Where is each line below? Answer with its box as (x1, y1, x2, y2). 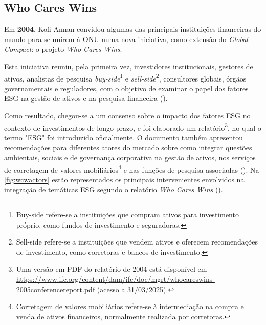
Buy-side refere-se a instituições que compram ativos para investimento (16, 209, 239, 220)
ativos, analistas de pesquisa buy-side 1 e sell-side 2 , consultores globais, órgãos (4, 71, 247, 84)
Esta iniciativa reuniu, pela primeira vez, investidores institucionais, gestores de (4, 60, 253, 71)
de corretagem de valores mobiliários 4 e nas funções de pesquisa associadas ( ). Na (4, 162, 259, 175)
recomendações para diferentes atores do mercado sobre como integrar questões (4, 142, 252, 153)
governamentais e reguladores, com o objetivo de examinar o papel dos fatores (4, 83, 249, 93)
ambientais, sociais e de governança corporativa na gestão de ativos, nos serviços (4, 152, 256, 163)
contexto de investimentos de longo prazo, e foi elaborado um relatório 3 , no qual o (4, 120, 261, 133)
